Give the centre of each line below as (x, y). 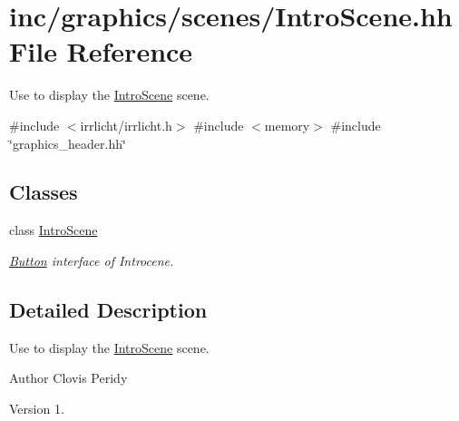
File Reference (101, 51)
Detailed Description (108, 309)
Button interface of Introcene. (92, 260)
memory (287, 125)
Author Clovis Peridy (68, 378)
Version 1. (37, 408)
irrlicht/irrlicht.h (126, 125)
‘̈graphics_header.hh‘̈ (68, 143)
